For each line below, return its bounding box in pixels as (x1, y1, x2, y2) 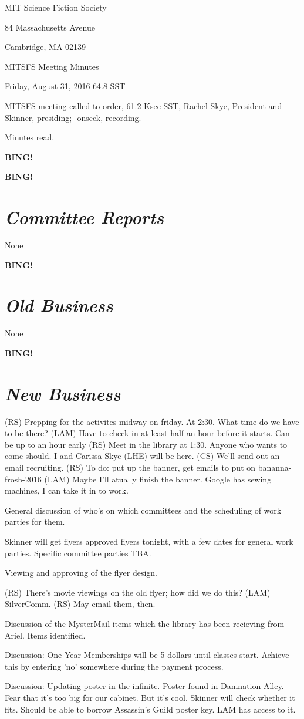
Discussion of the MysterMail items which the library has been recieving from (5, 617, 285, 629)
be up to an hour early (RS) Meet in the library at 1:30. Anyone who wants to (5, 438, 288, 450)
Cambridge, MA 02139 (5, 40, 86, 53)
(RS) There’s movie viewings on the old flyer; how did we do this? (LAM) (5, 586, 271, 598)
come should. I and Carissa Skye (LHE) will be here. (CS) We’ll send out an (5, 450, 280, 462)
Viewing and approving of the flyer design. (5, 566, 157, 579)
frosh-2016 (5, 472, 42, 485)
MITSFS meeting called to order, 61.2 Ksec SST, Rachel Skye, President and (5, 99, 282, 112)
